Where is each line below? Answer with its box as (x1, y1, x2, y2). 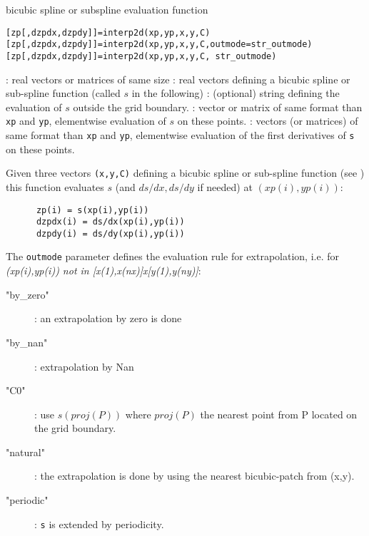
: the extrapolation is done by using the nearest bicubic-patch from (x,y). (34, 468, 355, 483)
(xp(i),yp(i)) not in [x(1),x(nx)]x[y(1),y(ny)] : (6, 263, 201, 278)
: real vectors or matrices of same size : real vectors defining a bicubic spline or (6, 71, 350, 86)
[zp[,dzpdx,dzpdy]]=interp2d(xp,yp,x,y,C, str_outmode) (6, 51, 277, 61)
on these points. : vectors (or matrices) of (177, 113, 358, 128)
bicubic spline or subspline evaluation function (6, 2, 208, 16)
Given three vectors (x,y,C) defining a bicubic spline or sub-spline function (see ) (6, 165, 365, 180)
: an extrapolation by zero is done (34, 311, 182, 326)
